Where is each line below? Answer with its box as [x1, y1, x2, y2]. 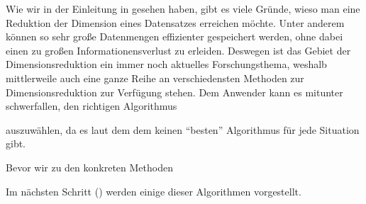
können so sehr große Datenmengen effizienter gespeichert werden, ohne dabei [6, 29, 343, 44]
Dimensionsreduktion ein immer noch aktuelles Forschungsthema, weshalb [6, 57, 327, 72]
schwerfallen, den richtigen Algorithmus [6, 98, 177, 113]
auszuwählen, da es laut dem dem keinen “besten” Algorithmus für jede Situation [6, 122, 360, 137]
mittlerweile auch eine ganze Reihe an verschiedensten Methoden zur [6, 70, 304, 85]
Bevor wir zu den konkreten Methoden [6, 159, 173, 174]
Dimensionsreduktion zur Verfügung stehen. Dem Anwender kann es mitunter [6, 84, 343, 99]
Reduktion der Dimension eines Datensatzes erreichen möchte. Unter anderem [6, 15, 345, 30]
